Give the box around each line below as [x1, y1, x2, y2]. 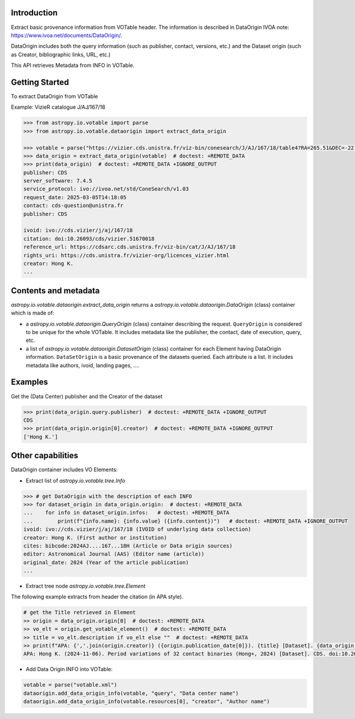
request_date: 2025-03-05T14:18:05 [23, 194, 127, 200]
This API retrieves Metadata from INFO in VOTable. [11, 62, 135, 69]
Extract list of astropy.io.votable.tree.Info [25, 477, 125, 484]
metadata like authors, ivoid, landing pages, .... [25, 361, 140, 369]
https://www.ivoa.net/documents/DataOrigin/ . [11, 31, 122, 38]
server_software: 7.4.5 [23, 177, 93, 184]
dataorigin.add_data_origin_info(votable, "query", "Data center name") [23, 689, 239, 697]
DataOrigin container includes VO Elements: [11, 466, 118, 473]
